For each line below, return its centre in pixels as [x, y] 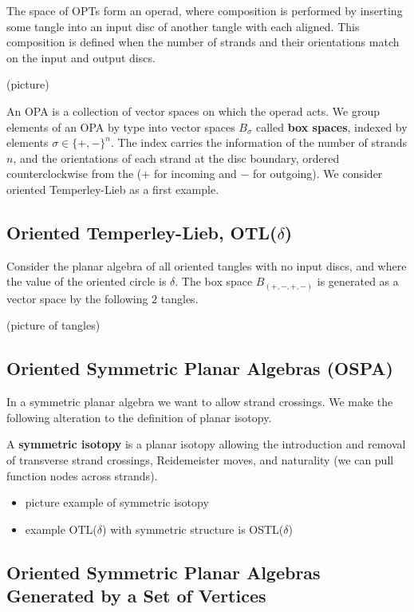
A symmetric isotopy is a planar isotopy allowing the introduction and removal [206, 444]
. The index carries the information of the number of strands [259, 142]
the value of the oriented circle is [87, 281]
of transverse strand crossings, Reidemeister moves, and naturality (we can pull [200, 460]
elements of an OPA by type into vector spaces [121, 126]
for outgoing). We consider [318, 174]
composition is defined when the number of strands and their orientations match [203, 42]
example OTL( [61, 529]
